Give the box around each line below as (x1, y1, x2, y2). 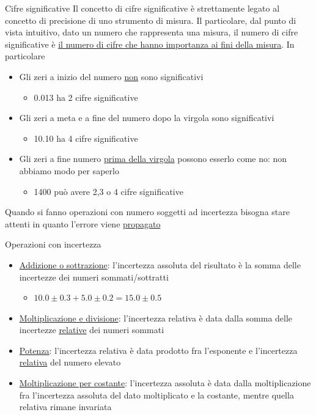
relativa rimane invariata (19, 400, 112, 413)
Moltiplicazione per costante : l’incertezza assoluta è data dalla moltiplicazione (19, 376, 311, 389)
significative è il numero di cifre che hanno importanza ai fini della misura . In (5, 37, 295, 50)
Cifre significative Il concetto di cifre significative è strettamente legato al (5, 2, 280, 14)
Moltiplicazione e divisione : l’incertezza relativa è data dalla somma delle (19, 311, 293, 324)
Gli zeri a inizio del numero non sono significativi (19, 70, 204, 83)
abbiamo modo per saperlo (19, 164, 119, 177)
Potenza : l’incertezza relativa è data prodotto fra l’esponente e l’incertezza (19, 343, 298, 356)
